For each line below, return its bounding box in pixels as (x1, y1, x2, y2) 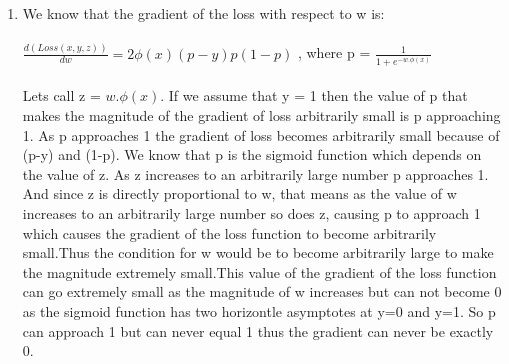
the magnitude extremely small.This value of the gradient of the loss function (22, 261, 497, 282)
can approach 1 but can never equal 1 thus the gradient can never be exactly (22, 320, 494, 341)
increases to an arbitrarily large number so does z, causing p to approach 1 (22, 203, 481, 224)
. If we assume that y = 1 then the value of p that (160, 85, 468, 106)
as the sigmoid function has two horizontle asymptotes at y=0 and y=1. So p (22, 300, 496, 321)
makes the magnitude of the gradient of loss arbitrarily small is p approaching (22, 105, 501, 126)
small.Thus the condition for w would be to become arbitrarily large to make (22, 242, 494, 263)
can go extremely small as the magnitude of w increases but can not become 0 (22, 281, 502, 302)
